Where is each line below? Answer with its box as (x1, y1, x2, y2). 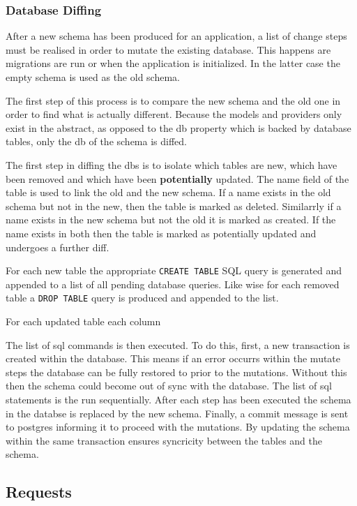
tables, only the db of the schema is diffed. (6, 134, 187, 149)
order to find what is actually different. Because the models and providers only (6, 107, 342, 121)
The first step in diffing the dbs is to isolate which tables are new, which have (6, 157, 337, 172)
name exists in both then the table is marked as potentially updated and (6, 225, 317, 240)
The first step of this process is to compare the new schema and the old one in (6, 93, 341, 107)
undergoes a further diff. (6, 239, 109, 254)
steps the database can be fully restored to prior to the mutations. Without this (6, 364, 347, 379)
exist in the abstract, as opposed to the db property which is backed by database (6, 120, 351, 135)
